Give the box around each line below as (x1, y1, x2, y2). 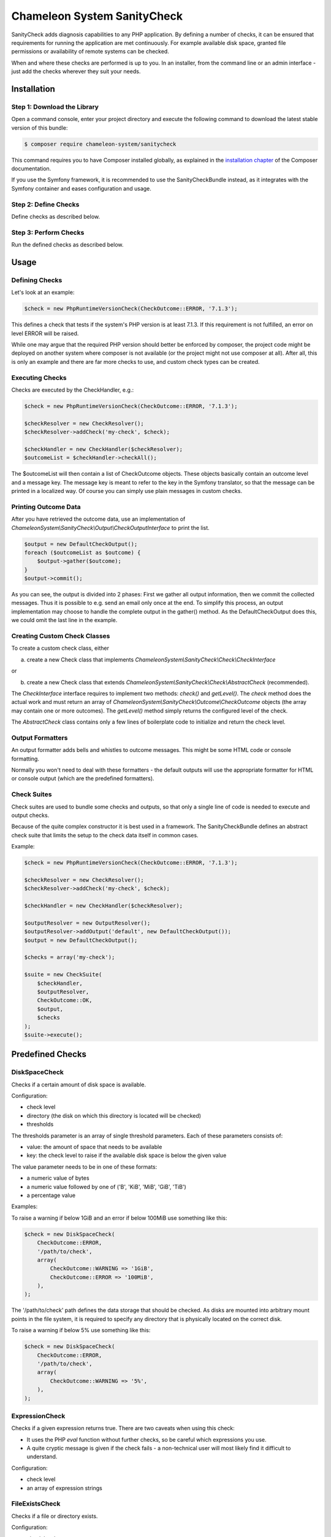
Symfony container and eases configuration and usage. (11, 184, 151, 192)
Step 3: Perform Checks (11, 228, 85, 237)
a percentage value (26, 1191, 76, 1199)
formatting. (11, 755, 40, 762)
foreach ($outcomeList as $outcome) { (24, 549, 141, 556)
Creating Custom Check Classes (11, 632, 110, 640)
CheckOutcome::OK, (37, 997, 93, 1004)
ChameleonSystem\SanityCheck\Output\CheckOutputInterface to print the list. (11, 524, 210, 531)
